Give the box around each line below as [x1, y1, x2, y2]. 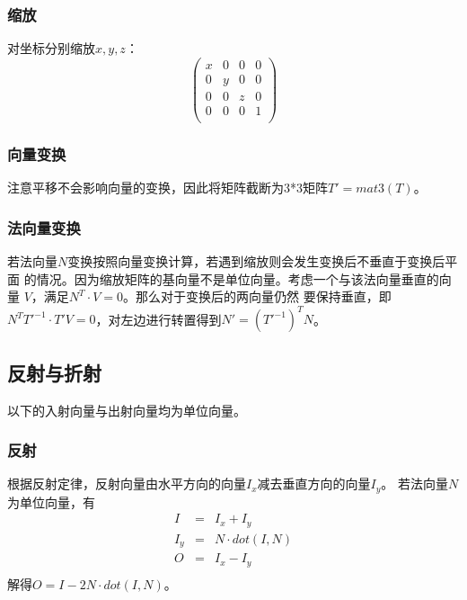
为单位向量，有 [7, 492, 95, 511]
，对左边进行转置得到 [95, 309, 222, 328]
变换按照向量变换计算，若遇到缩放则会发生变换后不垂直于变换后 [67, 252, 445, 271]
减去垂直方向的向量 [257, 474, 371, 493]
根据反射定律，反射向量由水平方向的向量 [7, 474, 246, 493]
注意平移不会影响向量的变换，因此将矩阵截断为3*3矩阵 [7, 178, 328, 197]
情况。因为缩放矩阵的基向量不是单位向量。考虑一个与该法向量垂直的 [36, 269, 439, 288]
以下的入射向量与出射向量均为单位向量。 [7, 400, 246, 419]
